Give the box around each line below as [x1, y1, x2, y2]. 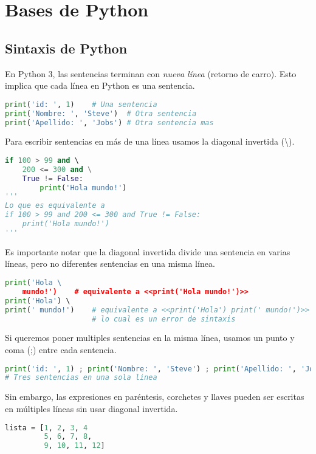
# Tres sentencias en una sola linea [5, 373, 157, 382]
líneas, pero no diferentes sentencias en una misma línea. [5, 257, 215, 270]
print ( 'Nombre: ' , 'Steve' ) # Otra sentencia [5, 109, 197, 118]
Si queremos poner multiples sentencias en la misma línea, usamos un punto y [5, 331, 295, 344]
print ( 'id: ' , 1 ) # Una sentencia [5, 100, 157, 109]
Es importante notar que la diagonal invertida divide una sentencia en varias [5, 245, 290, 258]
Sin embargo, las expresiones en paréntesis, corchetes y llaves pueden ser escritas [5, 390, 304, 403]
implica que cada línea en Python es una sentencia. [5, 79, 195, 92]
